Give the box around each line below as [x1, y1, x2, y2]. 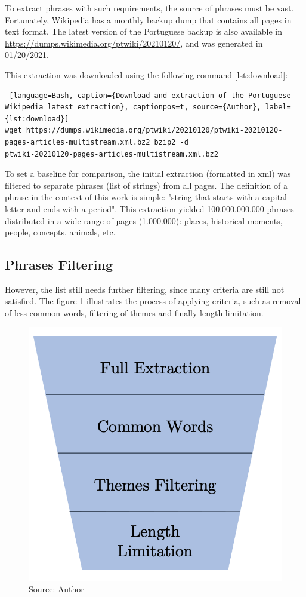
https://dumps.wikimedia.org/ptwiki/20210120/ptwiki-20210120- [26, 126, 283, 135]
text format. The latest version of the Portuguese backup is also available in [5, 25, 283, 38]
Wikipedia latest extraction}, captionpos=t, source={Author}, [5, 103, 261, 112]
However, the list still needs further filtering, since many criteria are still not [5, 283, 285, 295]
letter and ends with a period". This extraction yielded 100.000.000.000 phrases [5, 202, 294, 215]
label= [265, 103, 291, 112]
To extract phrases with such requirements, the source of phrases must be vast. [5, 2, 294, 14]
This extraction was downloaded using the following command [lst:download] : [5, 68, 288, 81]
